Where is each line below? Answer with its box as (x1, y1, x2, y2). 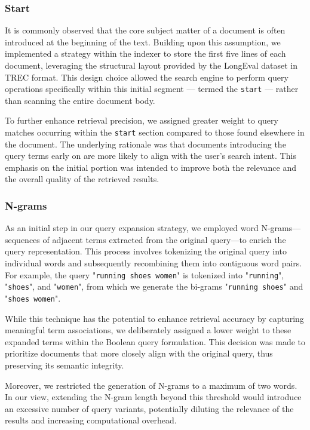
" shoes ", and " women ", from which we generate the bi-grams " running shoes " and (5, 280, 303, 293)
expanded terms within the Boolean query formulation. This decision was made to (5, 335, 306, 348)
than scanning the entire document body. (5, 94, 155, 106)
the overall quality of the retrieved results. (5, 173, 159, 185)
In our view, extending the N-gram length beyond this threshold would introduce (5, 391, 302, 403)
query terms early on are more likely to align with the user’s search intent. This (5, 149, 296, 162)
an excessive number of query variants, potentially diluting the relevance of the (5, 402, 294, 414)
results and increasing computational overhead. (5, 414, 177, 426)
